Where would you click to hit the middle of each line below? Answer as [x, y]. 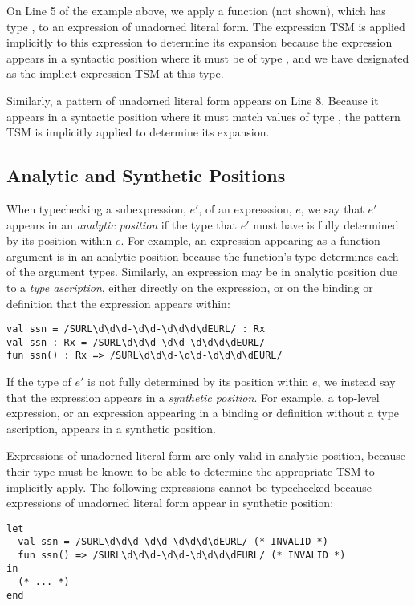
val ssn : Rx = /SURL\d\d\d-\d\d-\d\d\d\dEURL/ [136, 342]
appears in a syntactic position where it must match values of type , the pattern [203, 116]
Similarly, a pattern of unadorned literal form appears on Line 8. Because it [193, 100]
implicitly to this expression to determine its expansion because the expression [199, 42]
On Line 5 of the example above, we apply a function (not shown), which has [196, 10]
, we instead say [356, 382]
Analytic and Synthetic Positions [146, 175]
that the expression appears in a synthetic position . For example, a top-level [193, 397]
